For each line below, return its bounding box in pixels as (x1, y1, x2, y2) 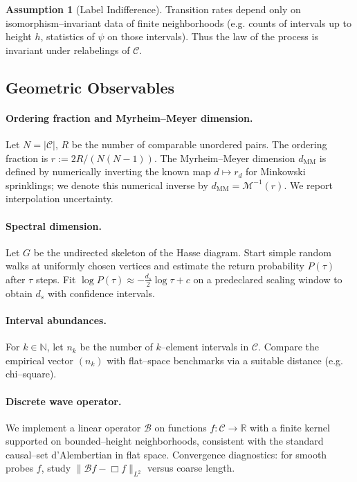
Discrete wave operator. (6, 393, 122, 408)
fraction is (6, 150, 48, 165)
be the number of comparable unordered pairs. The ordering (71, 136, 327, 151)
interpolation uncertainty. (6, 191, 113, 206)
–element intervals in (161, 339, 249, 354)
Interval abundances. (6, 312, 107, 327)
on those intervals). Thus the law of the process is (107, 29, 318, 44)
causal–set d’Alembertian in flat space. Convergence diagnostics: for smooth (6, 447, 327, 461)
